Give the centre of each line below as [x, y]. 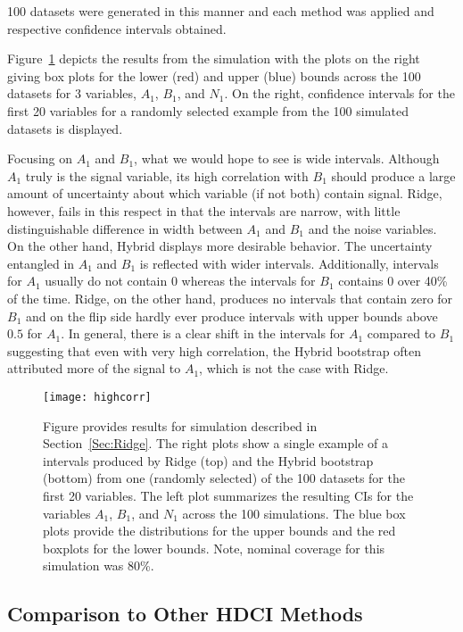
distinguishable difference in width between [125, 228]
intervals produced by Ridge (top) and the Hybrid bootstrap [208, 460]
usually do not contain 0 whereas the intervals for [180, 281]
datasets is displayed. [65, 128]
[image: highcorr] [97, 397]
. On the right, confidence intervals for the [339, 93]
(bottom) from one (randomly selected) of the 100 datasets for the [224, 478]
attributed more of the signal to [94, 368]
